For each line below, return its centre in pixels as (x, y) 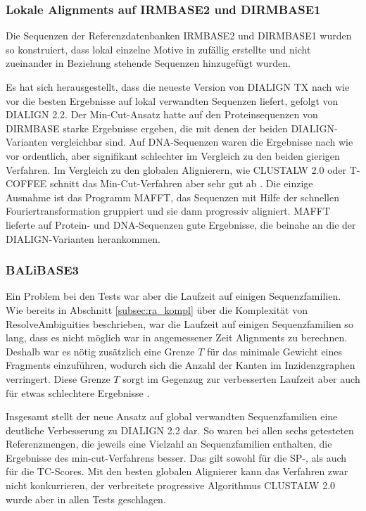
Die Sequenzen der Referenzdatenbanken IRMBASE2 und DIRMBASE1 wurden (179, 36)
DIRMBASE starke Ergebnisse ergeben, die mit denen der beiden (147, 128)
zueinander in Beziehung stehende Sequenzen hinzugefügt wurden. (148, 63)
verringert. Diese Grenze (58, 378)
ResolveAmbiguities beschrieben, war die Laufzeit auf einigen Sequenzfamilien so (179, 323)
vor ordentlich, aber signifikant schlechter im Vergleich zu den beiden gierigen (173, 155)
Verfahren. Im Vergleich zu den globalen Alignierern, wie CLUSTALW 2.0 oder (176, 169)
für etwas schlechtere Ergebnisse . (78, 392)
